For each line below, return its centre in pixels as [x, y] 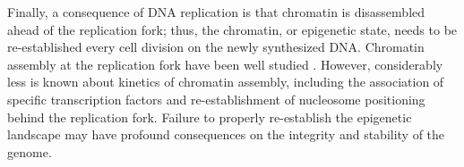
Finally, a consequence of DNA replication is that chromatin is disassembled [216, 12]
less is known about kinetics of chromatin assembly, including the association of [226, 82]
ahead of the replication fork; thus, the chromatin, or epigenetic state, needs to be [232, 29]
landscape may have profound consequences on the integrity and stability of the [226, 134]
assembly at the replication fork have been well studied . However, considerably [225, 64]
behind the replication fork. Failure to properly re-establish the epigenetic [210, 117]
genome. [30, 151]
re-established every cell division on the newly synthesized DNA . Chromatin [216, 47]
